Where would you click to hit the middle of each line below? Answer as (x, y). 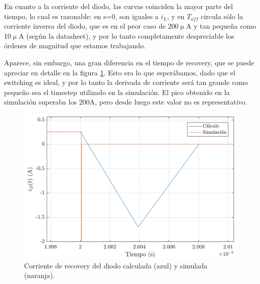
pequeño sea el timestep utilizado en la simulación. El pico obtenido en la (117, 92)
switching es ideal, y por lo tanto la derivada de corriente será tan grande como (126, 82)
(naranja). (40, 275)
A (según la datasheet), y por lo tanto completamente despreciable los (126, 35)
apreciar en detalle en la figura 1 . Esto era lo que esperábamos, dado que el (120, 72)
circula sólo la (222, 16)
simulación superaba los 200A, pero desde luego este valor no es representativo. (126, 102)
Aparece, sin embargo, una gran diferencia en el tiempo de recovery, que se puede (129, 62)
